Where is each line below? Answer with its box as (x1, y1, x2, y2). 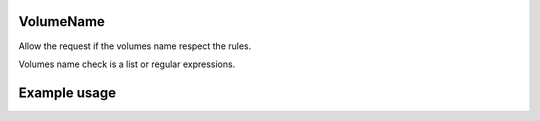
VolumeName (18, 13, 105, 30)
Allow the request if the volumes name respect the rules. (18, 40, 252, 52)
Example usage (18, 84, 117, 101)
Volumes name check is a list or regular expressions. (18, 58, 236, 70)
